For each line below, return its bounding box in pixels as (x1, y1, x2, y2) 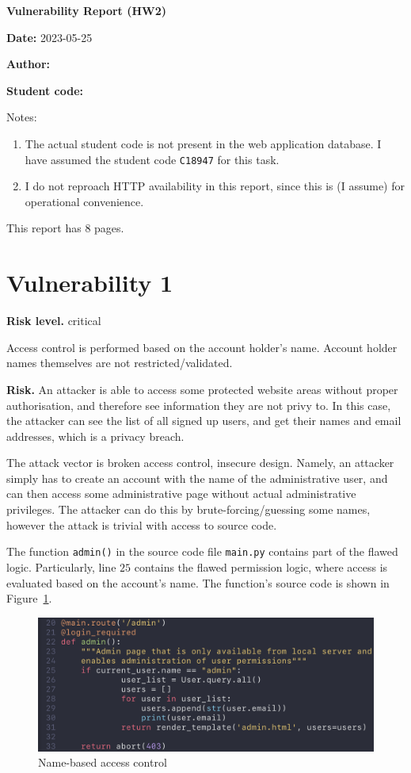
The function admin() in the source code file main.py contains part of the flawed (6, 543, 398, 560)
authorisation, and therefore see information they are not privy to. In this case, (6, 396, 391, 413)
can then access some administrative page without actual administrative (6, 485, 356, 502)
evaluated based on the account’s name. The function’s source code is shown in (6, 574, 390, 591)
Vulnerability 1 (6, 266, 173, 299)
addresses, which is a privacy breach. (6, 427, 185, 444)
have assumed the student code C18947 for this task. (25, 151, 280, 167)
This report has (6, 220, 82, 236)
